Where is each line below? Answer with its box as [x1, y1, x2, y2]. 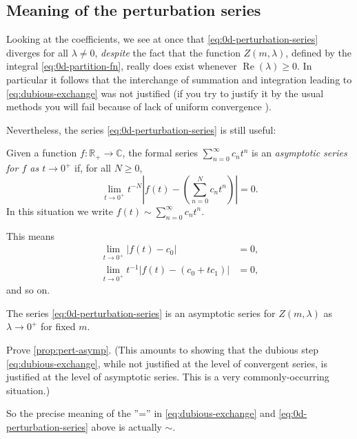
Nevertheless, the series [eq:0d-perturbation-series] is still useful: [6, 122, 276, 136]
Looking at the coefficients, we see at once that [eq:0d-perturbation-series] [6, 32, 318, 46]
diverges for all [6, 45, 68, 59]
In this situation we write [6, 203, 113, 218]
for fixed [40, 319, 76, 334]
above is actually [91, 420, 162, 434]
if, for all [74, 161, 111, 175]
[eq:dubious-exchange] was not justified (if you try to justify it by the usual [6, 85, 324, 100]
